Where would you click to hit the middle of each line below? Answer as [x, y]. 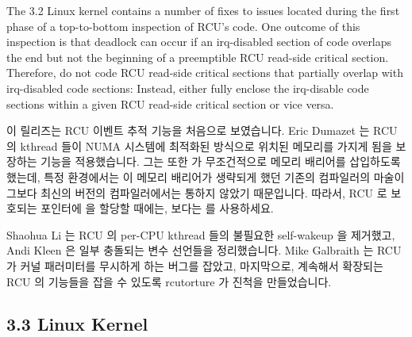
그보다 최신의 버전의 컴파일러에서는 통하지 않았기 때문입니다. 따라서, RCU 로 [197, 192]
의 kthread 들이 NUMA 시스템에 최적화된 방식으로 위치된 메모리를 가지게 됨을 [199, 146]
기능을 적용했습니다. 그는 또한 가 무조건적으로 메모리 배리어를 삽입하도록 [221, 161]
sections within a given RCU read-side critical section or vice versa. [170, 103]
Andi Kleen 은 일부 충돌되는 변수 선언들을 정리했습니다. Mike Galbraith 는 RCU [204, 250]
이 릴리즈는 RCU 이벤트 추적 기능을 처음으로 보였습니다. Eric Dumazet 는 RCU [202, 130]
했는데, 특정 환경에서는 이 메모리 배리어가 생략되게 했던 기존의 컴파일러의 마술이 [206, 176]
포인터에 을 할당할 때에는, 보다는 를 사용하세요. [157, 208]
